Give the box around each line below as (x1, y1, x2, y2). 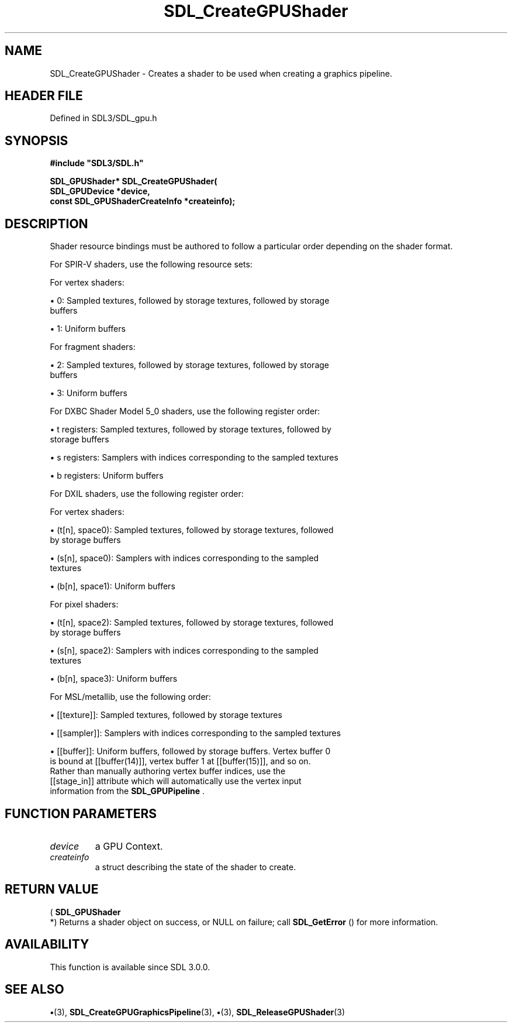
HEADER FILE (5, 88, 83, 104)
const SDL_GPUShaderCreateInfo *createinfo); (50, 196, 236, 207)
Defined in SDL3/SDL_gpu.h (50, 113, 157, 123)
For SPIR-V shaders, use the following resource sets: (50, 259, 252, 270)
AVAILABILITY (5, 937, 89, 952)
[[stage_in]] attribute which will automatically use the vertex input (50, 776, 302, 786)
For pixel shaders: (50, 599, 119, 610)
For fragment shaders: (50, 342, 136, 352)
